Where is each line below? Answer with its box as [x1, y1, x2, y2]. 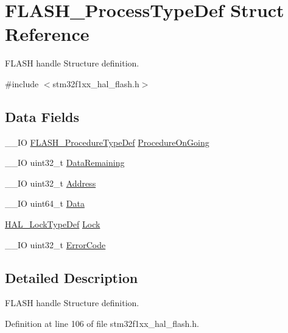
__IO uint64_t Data [5, 197, 85, 210]
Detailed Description [5, 268, 138, 287]
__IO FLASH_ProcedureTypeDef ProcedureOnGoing [5, 135, 209, 148]
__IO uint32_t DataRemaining [5, 156, 125, 169]
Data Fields [5, 107, 80, 126]
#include [5, 77, 39, 90]
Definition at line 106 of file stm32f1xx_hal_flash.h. [5, 317, 199, 330]
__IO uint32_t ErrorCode [5, 238, 106, 251]
